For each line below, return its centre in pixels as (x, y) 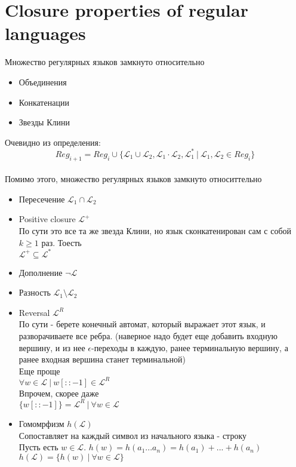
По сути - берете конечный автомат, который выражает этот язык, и (142, 324)
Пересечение (42, 199)
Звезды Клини (44, 122)
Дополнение (41, 272)
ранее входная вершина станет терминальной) (102, 359)
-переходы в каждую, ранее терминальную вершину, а (189, 347)
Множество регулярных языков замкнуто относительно (105, 62)
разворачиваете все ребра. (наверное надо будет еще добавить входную (148, 336)
